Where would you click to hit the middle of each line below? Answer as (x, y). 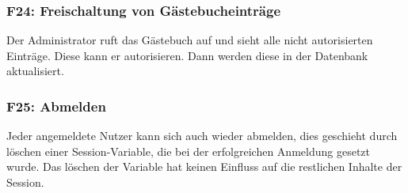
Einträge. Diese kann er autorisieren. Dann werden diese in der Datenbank (187, 55)
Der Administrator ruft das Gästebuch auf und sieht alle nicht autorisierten (190, 40)
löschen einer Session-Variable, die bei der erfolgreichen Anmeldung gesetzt (188, 151)
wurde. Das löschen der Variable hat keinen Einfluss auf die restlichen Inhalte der (204, 167)
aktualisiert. (35, 71)
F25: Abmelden (56, 106)
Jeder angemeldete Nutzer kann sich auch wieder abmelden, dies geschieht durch (202, 136)
